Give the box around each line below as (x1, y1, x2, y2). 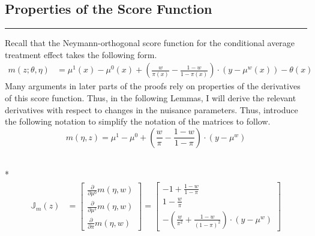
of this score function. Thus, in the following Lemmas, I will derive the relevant (5, 92, 296, 104)
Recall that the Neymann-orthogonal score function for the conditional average (5, 37, 295, 49)
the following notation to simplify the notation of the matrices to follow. (5, 115, 271, 128)
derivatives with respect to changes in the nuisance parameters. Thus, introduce (5, 103, 298, 116)
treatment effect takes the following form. (5, 48, 157, 60)
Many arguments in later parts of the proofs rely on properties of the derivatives (5, 80, 301, 92)
